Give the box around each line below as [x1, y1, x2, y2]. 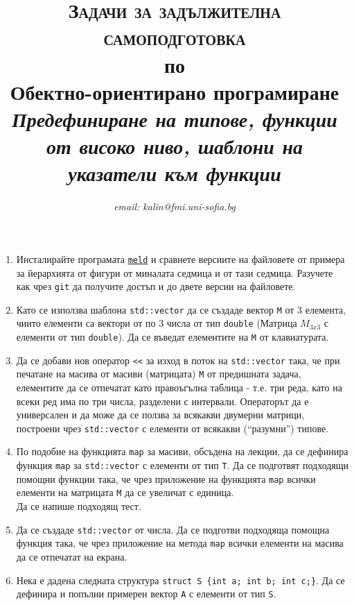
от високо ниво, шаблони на [46, 132, 303, 161]
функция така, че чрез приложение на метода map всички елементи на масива [16, 536, 344, 550]
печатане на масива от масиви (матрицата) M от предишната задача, [16, 366, 301, 381]
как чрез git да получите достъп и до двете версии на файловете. [16, 279, 296, 293]
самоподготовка [103, 23, 246, 51]
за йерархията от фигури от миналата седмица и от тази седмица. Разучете [16, 265, 333, 280]
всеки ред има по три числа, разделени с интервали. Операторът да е [16, 393, 309, 408]
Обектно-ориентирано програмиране [10, 77, 339, 105]
